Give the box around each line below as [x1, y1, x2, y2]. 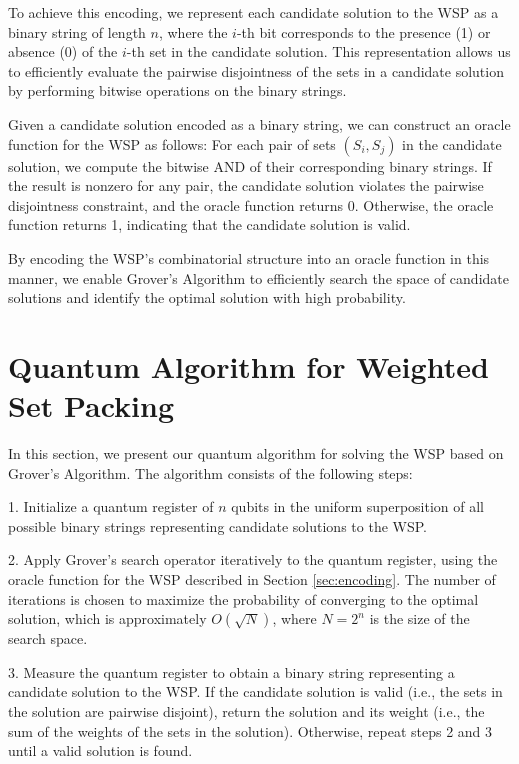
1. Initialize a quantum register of [8, 496, 214, 517]
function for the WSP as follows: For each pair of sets [8, 133, 336, 154]
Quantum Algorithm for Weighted [8, 345, 489, 386]
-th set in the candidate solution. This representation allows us [126, 41, 511, 62]
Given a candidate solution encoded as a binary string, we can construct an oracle [8, 113, 511, 134]
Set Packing [8, 385, 174, 426]
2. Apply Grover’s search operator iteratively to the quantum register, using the [8, 549, 498, 570]
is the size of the [369, 608, 470, 629]
